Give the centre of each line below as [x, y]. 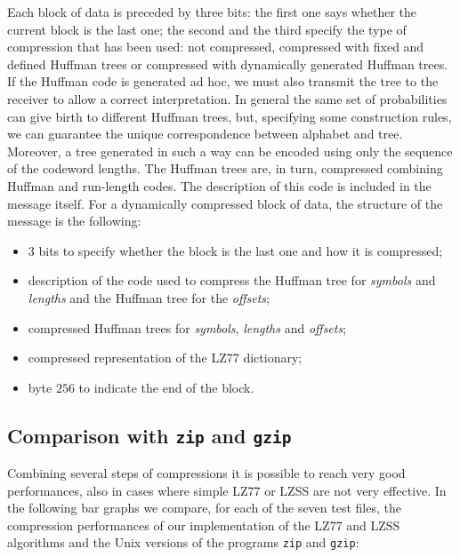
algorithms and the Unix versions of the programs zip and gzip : [183, 542]
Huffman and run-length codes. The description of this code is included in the [219, 185]
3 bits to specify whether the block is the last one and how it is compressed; [235, 250]
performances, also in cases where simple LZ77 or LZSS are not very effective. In [227, 490]
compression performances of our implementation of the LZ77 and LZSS [204, 525]
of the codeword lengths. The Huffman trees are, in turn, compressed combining [225, 168]
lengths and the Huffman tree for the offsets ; [149, 297]
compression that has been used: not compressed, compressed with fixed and [216, 47]
